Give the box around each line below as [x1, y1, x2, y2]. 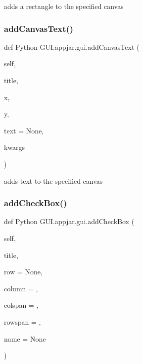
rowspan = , [4, 316, 41, 327]
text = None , [4, 125, 44, 135]
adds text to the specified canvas [4, 175, 103, 186]
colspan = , [4, 300, 39, 310]
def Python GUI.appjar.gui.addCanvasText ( [4, 41, 140, 52]
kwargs [4, 142, 25, 152]
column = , [4, 283, 38, 293]
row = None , [4, 266, 43, 277]
